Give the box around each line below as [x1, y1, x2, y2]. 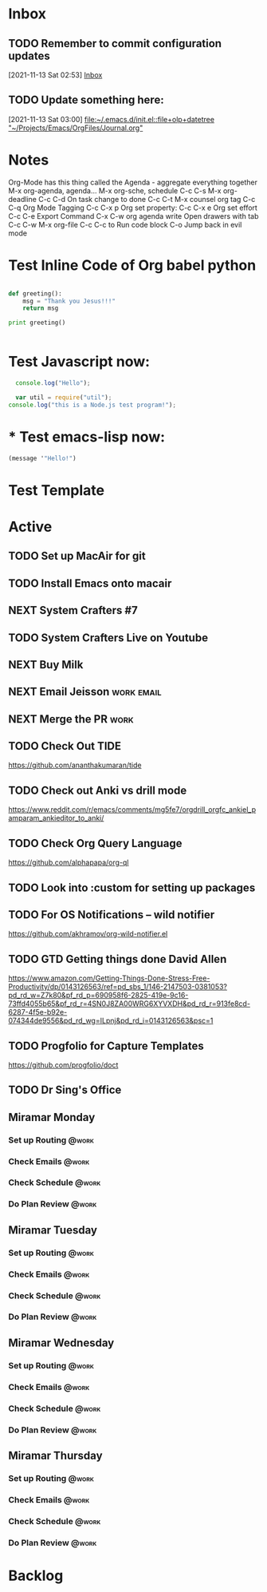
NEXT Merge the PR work [8, 712, 134, 726]
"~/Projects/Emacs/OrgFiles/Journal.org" [8, 123, 143, 133]
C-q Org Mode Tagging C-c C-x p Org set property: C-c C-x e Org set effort [8, 203, 257, 212]
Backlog [8, 1566, 64, 1585]
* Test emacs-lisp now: [8, 428, 166, 446]
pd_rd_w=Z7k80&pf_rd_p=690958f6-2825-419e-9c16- [8, 991, 189, 1000]
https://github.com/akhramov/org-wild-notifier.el [8, 929, 168, 939]
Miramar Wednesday [8, 1336, 115, 1349]
